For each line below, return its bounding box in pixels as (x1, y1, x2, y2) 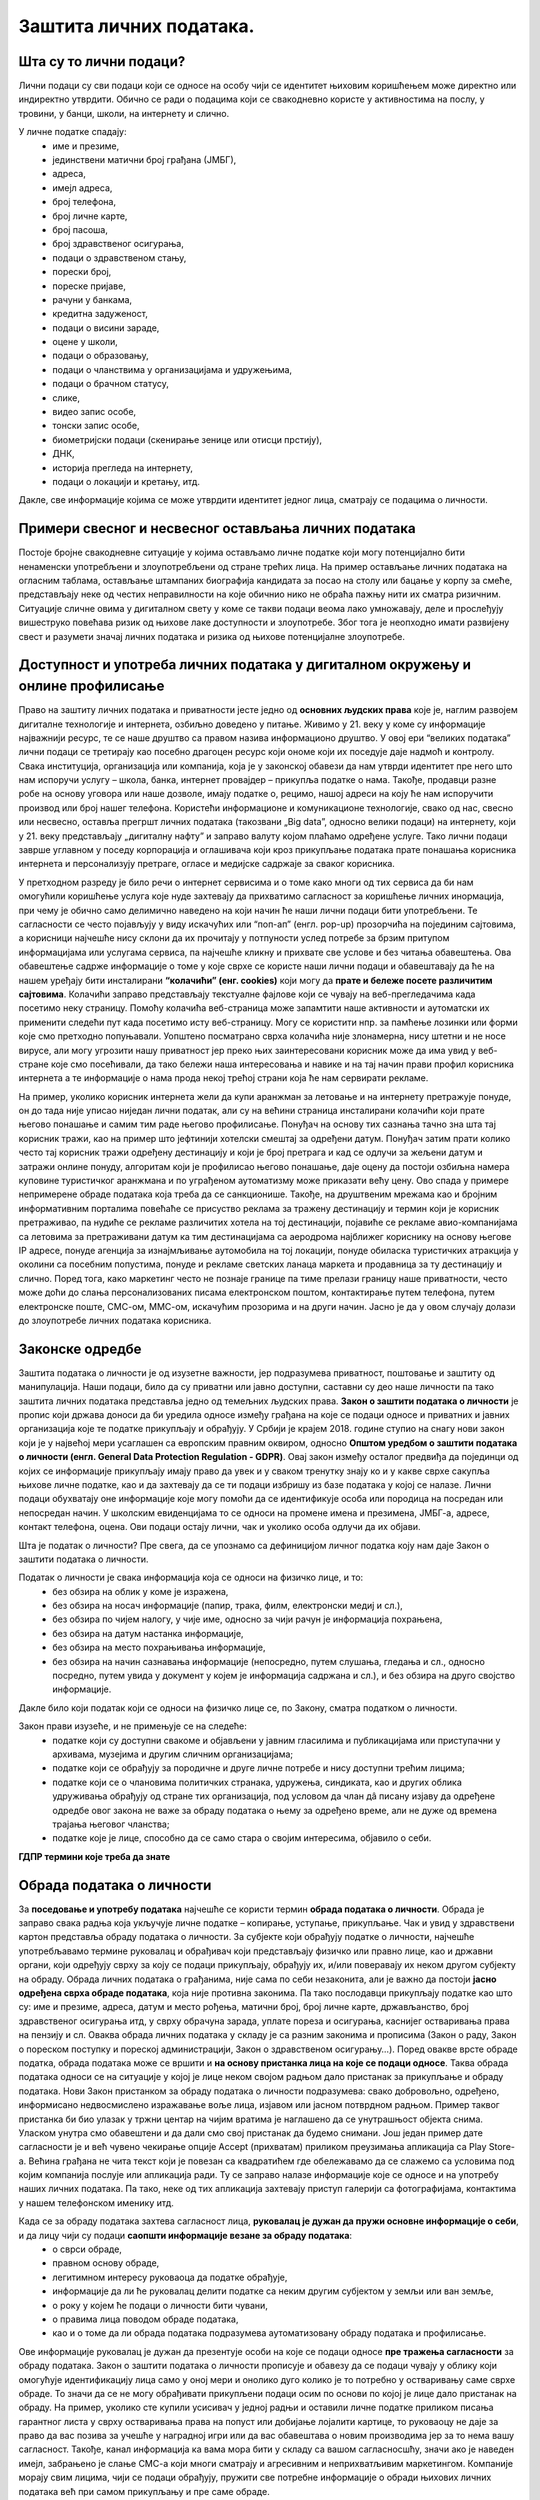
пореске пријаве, (52, 280, 127, 292)
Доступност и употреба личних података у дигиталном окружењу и (18, 656, 472, 674)
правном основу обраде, (52, 2257, 160, 2269)
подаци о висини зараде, (52, 321, 160, 334)
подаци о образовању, (52, 350, 149, 362)
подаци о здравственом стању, (52, 251, 187, 264)
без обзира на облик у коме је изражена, (52, 1585, 229, 1597)
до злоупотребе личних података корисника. (18, 1314, 212, 1326)
